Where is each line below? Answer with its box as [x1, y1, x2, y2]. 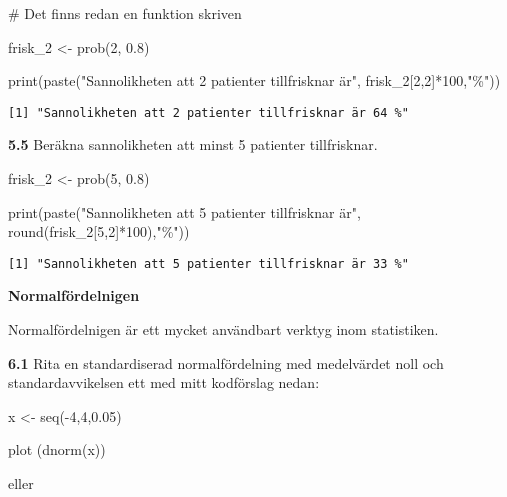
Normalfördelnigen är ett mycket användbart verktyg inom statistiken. [8, 319, 439, 340]
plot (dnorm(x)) [8, 439, 106, 460]
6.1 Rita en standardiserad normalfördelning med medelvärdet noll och [8, 352, 444, 373]
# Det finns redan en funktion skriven [8, 3, 242, 23]
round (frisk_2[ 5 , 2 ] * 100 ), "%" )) [8, 221, 190, 242]
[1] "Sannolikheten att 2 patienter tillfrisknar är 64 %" [8, 105, 409, 120]
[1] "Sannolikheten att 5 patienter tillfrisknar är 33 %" [8, 256, 409, 271]
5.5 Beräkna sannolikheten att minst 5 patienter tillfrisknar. [8, 134, 378, 155]
